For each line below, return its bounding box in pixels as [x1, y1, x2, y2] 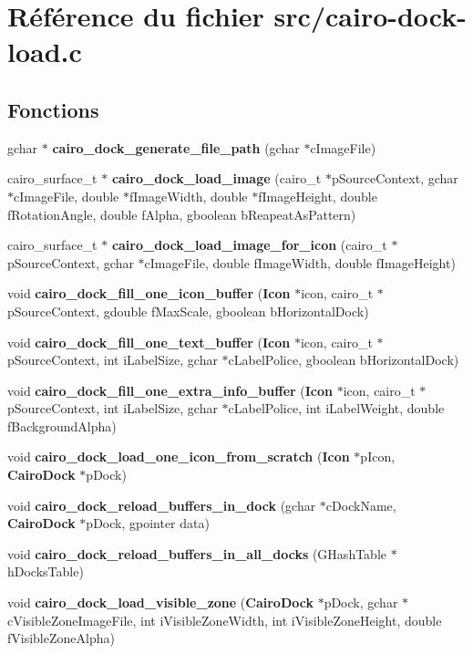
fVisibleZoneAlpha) [7, 628, 115, 648]
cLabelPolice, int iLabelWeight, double [228, 399, 445, 418]
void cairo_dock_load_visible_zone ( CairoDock [7, 593, 314, 612]
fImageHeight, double [258, 186, 377, 205]
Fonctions [7, 95, 99, 123]
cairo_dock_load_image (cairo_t [111, 169, 322, 188]
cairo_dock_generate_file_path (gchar [52, 138, 300, 157]
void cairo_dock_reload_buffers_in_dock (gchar [7, 495, 316, 514]
